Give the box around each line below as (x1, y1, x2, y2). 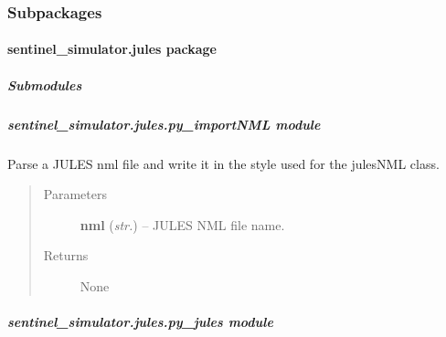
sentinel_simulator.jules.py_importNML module (7, 114, 321, 133)
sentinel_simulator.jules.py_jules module (7, 312, 273, 332)
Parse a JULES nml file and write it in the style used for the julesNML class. (7, 153, 440, 173)
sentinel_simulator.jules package (7, 39, 217, 58)
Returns (43, 246, 89, 265)
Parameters (43, 184, 107, 204)
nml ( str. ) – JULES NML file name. (80, 215, 285, 234)
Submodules (7, 75, 82, 94)
